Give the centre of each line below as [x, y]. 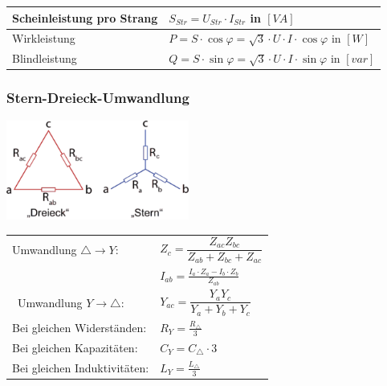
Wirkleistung [44, 38]
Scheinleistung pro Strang [85, 17]
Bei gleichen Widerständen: [79, 327]
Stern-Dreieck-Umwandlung [98, 98]
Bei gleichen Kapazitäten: [75, 347]
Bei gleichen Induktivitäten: [81, 367]
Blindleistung [45, 58]
